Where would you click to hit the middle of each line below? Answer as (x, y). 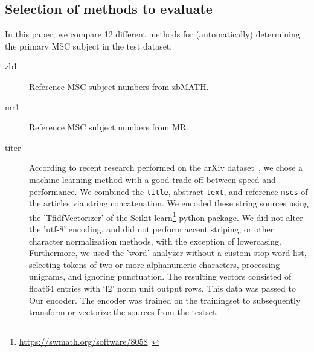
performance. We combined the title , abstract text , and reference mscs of (168, 191)
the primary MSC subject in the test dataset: (89, 46)
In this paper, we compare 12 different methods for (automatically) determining (152, 34)
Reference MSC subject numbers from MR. (109, 127)
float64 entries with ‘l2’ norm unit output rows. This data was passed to (162, 288)
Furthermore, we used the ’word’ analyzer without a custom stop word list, (168, 253)
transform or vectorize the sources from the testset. (124, 312)
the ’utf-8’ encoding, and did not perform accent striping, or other (152, 229)
